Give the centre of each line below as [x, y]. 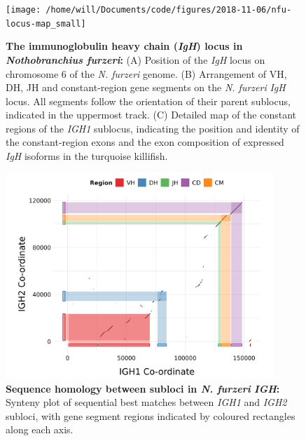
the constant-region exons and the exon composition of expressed [145, 142]
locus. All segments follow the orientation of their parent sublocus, [148, 101]
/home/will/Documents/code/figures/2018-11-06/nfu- [169, 10]
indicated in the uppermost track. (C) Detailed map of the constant [151, 115]
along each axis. [40, 429]
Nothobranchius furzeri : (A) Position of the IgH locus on [135, 59]
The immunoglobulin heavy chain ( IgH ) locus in [124, 46]
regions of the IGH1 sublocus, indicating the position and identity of [153, 128]
